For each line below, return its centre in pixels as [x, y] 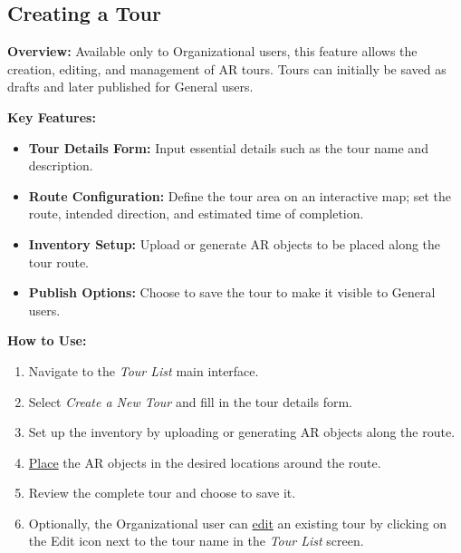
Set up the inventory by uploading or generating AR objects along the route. [242, 432]
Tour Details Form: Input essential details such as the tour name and [228, 147]
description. [61, 165]
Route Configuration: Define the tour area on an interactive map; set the [240, 195]
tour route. [59, 262]
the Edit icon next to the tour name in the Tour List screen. [196, 541]
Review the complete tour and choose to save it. [162, 493]
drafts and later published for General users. [130, 87]
